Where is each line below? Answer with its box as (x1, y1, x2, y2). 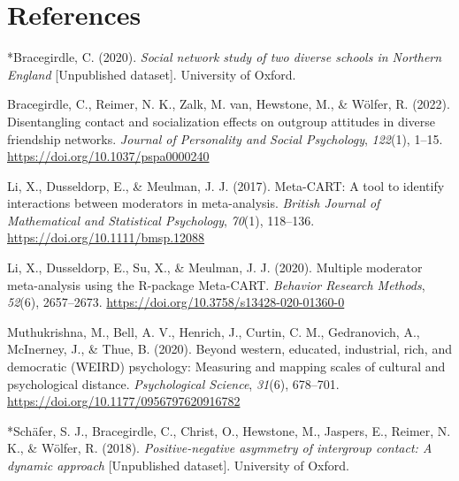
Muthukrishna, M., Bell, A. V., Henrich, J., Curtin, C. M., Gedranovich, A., (7, 322, 420, 340)
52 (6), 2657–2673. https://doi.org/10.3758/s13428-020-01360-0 (7, 293, 345, 311)
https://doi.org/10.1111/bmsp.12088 (7, 228, 205, 247)
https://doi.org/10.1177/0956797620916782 (7, 392, 241, 410)
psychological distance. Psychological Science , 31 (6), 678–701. (7, 374, 340, 393)
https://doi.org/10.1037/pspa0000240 (7, 147, 210, 165)
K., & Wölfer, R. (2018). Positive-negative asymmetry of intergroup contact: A (7, 439, 432, 457)
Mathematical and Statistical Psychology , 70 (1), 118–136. (7, 210, 315, 229)
